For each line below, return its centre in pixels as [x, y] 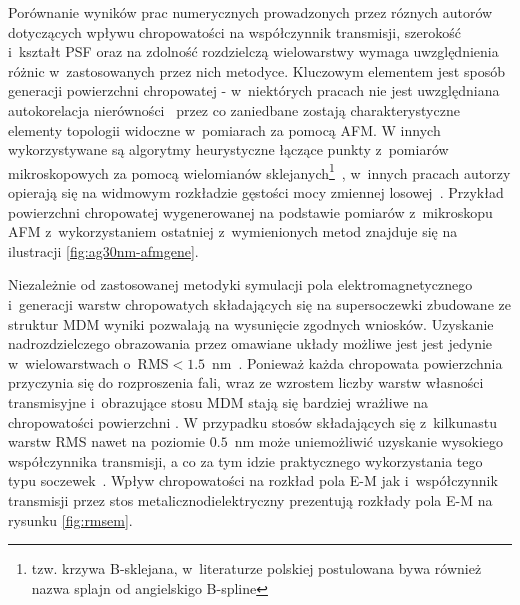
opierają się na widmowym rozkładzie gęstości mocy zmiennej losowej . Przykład [256, 192]
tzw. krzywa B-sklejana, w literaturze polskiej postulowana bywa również [256, 568]
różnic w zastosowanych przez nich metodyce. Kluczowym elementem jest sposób [256, 70]
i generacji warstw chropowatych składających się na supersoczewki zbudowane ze [259, 303]
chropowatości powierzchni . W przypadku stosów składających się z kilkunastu [253, 421]
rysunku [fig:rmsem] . [70, 519]
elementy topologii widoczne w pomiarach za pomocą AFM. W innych [224, 129]
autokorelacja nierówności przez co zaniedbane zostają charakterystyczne [234, 109]
